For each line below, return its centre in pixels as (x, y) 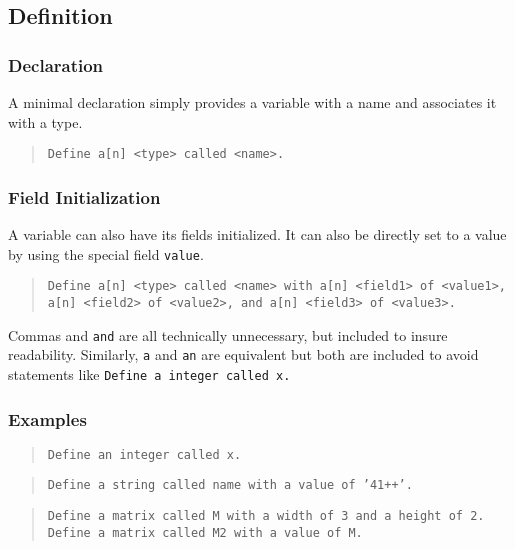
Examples (47, 418)
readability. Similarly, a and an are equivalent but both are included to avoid (243, 354)
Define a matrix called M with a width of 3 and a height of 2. (266, 516)
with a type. (45, 121)
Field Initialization (84, 196)
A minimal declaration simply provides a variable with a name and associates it (252, 102)
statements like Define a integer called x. (149, 373)
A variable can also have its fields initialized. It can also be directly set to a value (257, 234)
